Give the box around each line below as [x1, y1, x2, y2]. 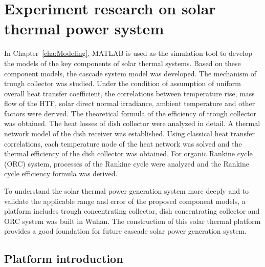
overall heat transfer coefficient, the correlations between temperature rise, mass [4, 88, 255, 98]
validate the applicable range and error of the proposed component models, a [4, 195, 246, 206]
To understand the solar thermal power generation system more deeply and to [4, 186, 249, 196]
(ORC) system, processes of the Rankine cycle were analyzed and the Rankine [4, 158, 249, 169]
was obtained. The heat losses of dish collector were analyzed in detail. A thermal [4, 118, 260, 129]
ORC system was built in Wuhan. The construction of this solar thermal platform [4, 215, 261, 226]
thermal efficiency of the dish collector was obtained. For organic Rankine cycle [4, 148, 253, 159]
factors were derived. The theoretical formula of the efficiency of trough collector [4, 108, 257, 118]
